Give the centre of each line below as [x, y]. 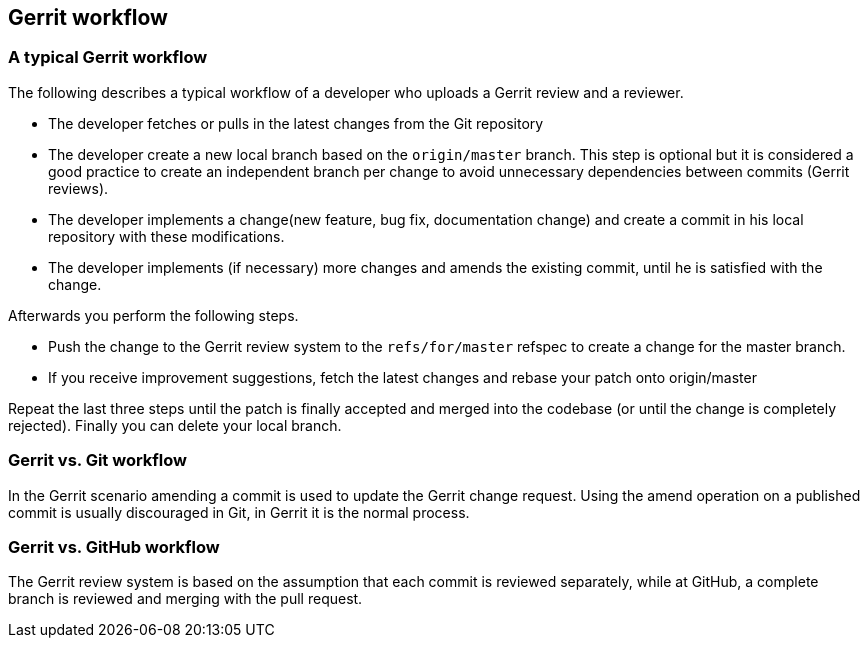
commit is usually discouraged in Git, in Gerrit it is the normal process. [239, 512]
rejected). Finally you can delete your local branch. [175, 425]
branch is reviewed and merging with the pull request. [185, 599]
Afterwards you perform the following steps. [153, 315]
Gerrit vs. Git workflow [98, 460]
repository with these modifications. [166, 236]
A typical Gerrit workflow [108, 57]
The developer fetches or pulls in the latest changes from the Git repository [296, 123]
